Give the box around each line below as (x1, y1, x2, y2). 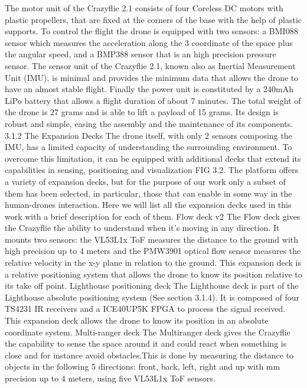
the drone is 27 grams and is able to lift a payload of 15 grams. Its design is (5, 106, 279, 118)
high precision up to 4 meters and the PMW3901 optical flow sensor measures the (5, 244, 301, 257)
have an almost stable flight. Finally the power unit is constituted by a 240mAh (5, 83, 293, 95)
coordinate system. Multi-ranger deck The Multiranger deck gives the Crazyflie (5, 325, 290, 338)
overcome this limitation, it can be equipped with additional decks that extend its (5, 152, 301, 164)
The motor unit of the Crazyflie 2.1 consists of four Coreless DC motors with (5, 2, 283, 14)
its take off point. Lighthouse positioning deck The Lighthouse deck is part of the (5, 279, 299, 292)
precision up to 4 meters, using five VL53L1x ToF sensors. (5, 372, 215, 384)
